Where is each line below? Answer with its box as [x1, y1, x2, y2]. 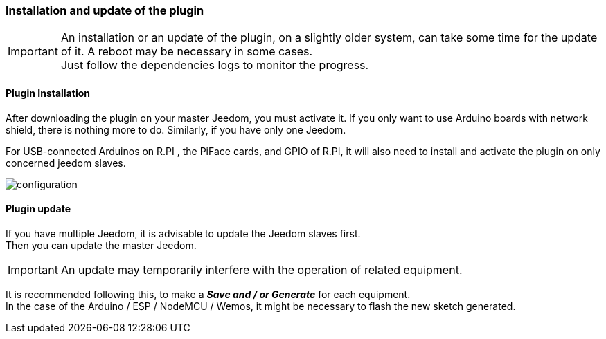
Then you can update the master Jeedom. [6, 239, 197, 251]
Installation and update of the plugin [6, 3, 204, 17]
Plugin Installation [6, 86, 91, 99]
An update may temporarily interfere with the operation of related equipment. [60, 262, 463, 277]
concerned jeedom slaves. [6, 156, 126, 169]
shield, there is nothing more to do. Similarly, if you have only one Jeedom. [6, 123, 346, 136]
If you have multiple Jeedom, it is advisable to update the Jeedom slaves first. [6, 227, 361, 239]
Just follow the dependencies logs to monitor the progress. [60, 58, 369, 73]
